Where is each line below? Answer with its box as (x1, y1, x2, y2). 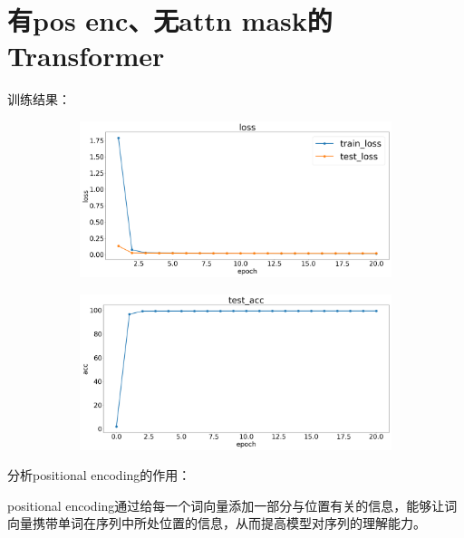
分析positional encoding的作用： (7, 466, 191, 485)
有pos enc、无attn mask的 (7, 2, 333, 39)
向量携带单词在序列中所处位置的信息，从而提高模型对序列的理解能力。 (7, 514, 426, 533)
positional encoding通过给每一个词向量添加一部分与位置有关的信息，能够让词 (7, 495, 458, 514)
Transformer (7, 37, 165, 74)
